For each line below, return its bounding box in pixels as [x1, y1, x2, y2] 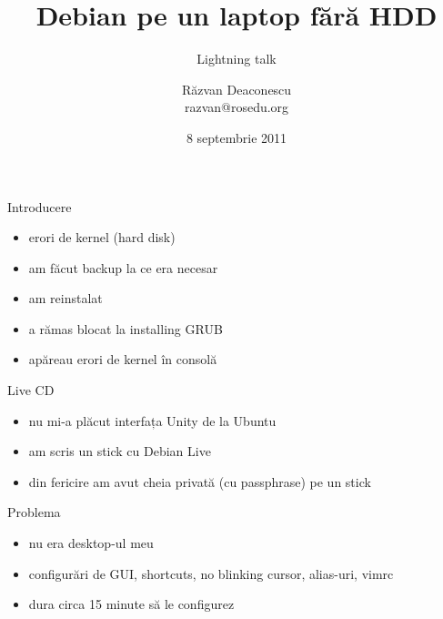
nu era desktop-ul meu [28, 533, 154, 553]
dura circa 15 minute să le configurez [28, 594, 235, 614]
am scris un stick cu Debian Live [28, 441, 211, 461]
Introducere [7, 197, 72, 216]
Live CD [7, 381, 55, 400]
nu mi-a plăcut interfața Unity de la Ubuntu [28, 411, 277, 430]
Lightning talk [196, 49, 277, 68]
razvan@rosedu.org [184, 97, 289, 117]
